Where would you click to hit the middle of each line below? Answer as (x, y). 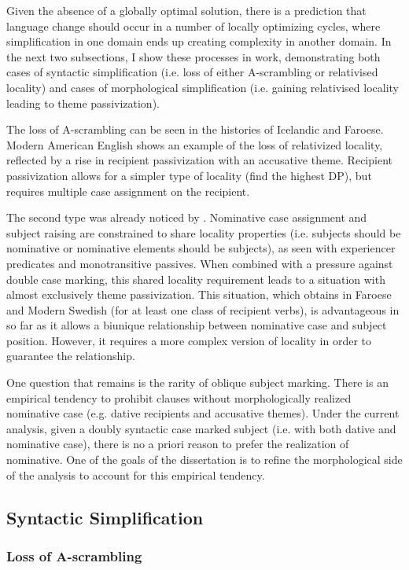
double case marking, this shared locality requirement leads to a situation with (196, 279)
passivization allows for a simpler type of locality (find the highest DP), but (189, 175)
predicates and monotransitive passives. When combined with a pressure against (200, 263)
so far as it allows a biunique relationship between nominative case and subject (197, 325)
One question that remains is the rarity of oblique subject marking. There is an (197, 382)
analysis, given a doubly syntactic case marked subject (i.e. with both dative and (201, 428)
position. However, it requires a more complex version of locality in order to (189, 340)
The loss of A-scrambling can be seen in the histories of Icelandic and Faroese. (195, 129)
